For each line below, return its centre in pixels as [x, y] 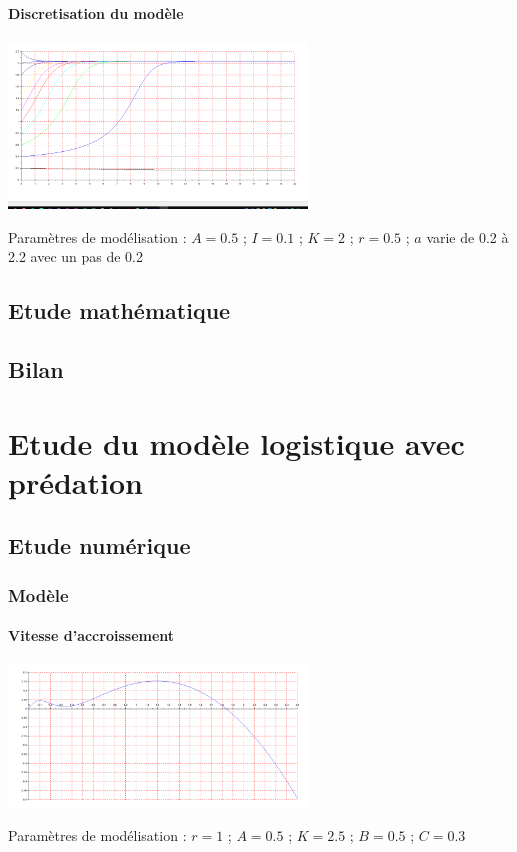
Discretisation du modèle [96, 12]
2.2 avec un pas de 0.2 [76, 256]
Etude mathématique [119, 310]
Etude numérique [99, 545]
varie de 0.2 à [467, 236]
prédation [75, 481]
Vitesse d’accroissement [91, 635]
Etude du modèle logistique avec [236, 442]
